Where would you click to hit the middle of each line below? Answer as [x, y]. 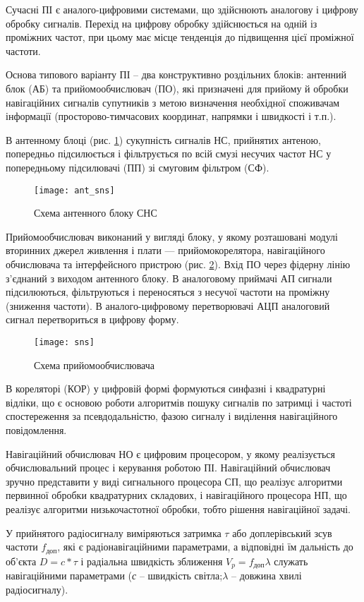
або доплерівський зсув [282, 532]
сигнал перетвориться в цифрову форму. [92, 319]
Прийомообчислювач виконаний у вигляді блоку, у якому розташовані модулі [172, 236]
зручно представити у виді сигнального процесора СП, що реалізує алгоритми [174, 481]
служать [291, 561]
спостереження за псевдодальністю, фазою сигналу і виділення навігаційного [172, 416]
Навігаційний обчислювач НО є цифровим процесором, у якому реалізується [170, 453]
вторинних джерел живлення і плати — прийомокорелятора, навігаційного [165, 250]
